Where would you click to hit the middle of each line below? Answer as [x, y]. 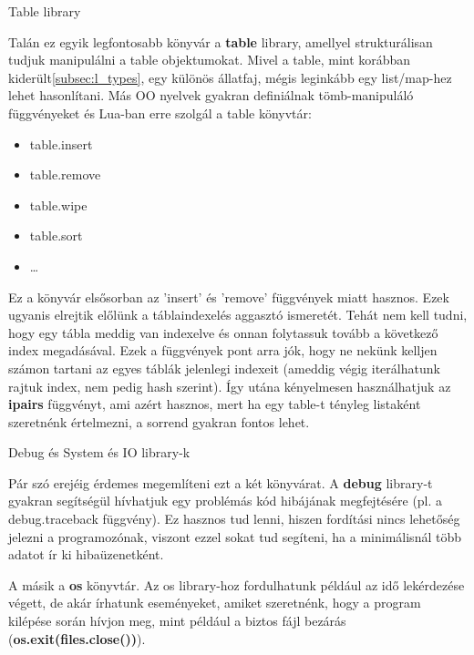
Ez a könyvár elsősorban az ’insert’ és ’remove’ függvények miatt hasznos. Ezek [229, 297]
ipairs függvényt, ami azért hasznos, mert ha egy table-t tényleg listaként [215, 404]
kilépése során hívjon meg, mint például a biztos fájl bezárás [177, 621]
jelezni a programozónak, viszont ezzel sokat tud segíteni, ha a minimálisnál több [235, 536]
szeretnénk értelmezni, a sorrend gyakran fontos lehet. [159, 421]
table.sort [56, 235]
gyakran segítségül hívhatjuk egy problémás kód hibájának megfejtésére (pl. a [226, 501]
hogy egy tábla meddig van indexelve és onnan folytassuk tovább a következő [223, 332]
